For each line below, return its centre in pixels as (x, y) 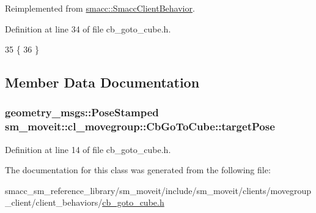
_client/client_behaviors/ (54, 202)
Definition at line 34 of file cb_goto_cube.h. (88, 28)
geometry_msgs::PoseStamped (82, 112)
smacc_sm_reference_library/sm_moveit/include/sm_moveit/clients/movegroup (158, 190)
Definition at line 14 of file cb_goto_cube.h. (88, 149)
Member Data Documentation (102, 82)
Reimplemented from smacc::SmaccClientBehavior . (100, 8)
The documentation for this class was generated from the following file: (138, 170)
